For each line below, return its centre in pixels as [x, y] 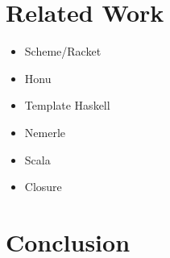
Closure [43, 187]
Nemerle [45, 132]
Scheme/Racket [63, 51]
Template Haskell [67, 105]
